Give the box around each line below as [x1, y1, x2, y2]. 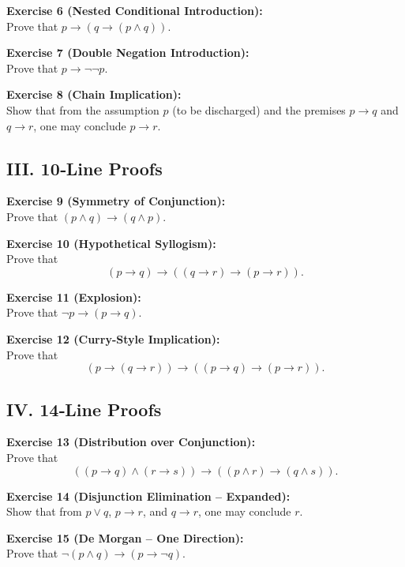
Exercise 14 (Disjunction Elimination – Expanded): [6, 487, 291, 504]
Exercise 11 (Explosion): [6, 288, 141, 305]
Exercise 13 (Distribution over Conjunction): [6, 434, 256, 450]
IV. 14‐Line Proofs [6, 396, 162, 421]
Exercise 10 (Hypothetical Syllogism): [6, 235, 216, 251]
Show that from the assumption [6, 101, 159, 118]
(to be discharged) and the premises [172, 101, 346, 118]
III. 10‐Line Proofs [6, 156, 163, 180]
